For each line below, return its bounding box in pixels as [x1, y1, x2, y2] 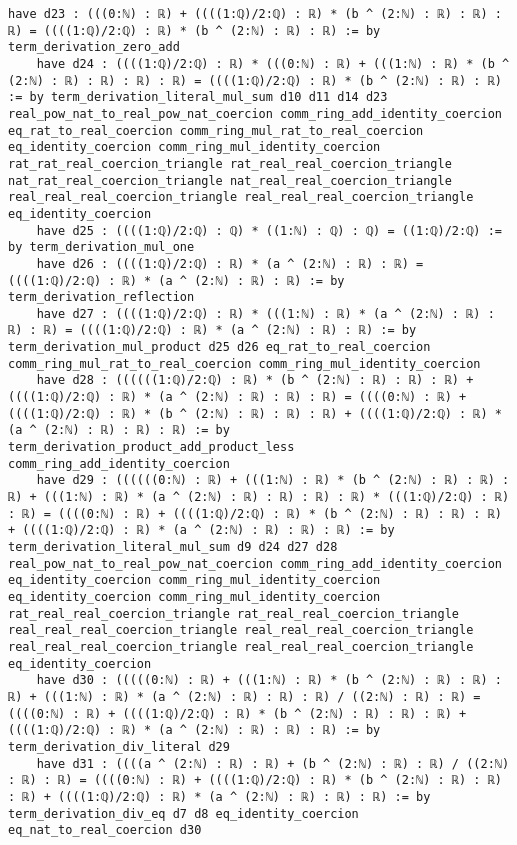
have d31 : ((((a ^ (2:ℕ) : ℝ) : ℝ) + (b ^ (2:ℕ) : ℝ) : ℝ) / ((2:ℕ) [36, 756, 510, 771]
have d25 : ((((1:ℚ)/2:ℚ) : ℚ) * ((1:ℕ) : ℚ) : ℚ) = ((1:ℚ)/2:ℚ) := [36, 223, 502, 238]
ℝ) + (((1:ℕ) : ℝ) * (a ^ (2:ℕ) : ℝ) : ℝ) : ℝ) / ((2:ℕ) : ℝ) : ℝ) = [8, 689, 481, 704]
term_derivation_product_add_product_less [8, 440, 295, 455]
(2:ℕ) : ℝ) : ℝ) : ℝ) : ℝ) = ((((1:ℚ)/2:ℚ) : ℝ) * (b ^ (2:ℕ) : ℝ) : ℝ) [8, 73, 502, 88]
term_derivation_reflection [8, 290, 195, 305]
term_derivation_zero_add [8, 40, 180, 55]
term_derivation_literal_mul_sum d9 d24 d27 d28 [8, 540, 338, 554]
